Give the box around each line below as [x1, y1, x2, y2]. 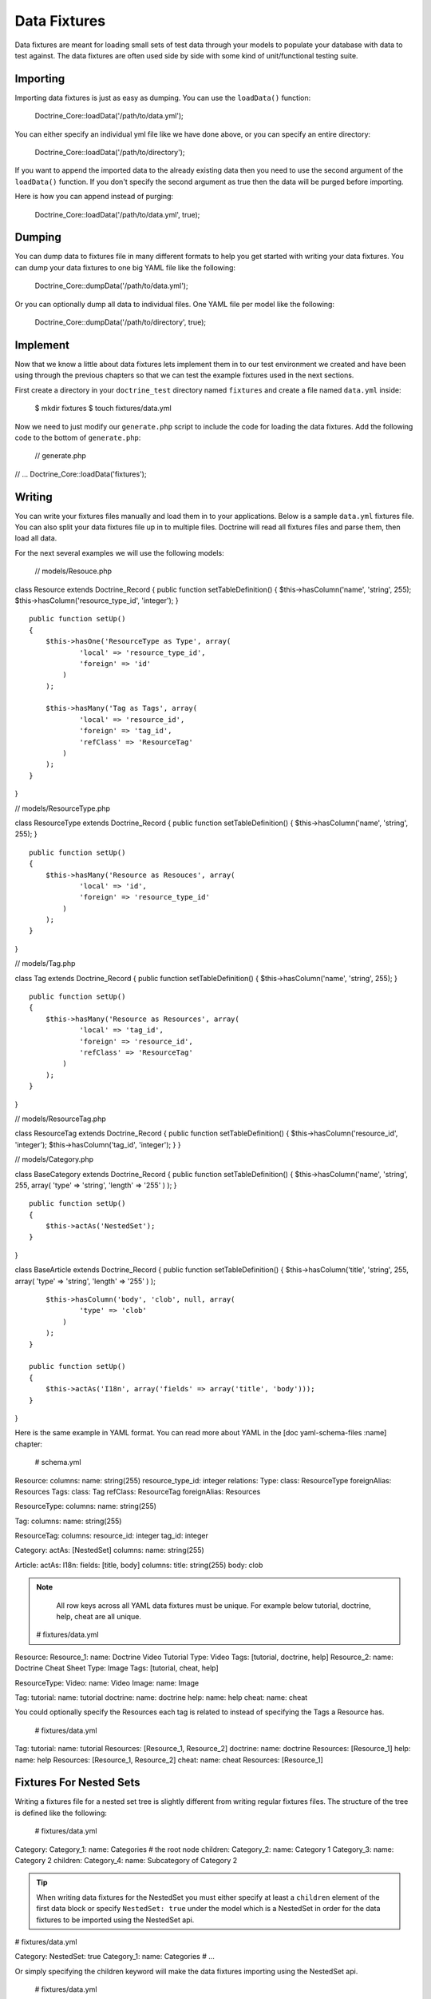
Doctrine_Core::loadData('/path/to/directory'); [34, 148, 185, 158]
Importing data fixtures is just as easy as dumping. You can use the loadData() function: [14, 93, 311, 102]
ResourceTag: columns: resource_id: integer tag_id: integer [14, 1531, 209, 1541]
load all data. [14, 533, 57, 543]
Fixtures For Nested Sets [14, 1776, 140, 1790]
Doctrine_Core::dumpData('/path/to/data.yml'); [34, 281, 188, 291]
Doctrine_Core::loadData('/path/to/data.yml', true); [34, 209, 200, 219]
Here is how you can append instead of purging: [14, 192, 174, 201]
